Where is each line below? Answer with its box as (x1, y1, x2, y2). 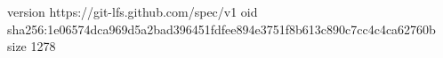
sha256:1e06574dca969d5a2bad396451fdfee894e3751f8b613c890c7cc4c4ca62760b (7, 19, 436, 38)
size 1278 (7, 37, 56, 55)
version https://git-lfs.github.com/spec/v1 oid (7, 3, 258, 20)
